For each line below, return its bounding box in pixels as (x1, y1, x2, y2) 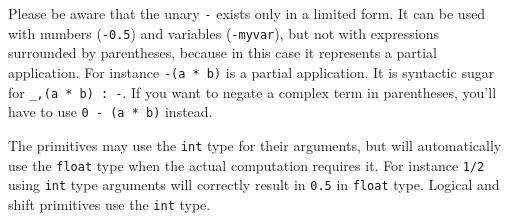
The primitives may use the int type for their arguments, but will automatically (8, 134, 502, 155)
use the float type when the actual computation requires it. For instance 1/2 (8, 154, 485, 175)
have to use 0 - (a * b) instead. (8, 101, 213, 122)
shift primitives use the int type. (8, 193, 211, 214)
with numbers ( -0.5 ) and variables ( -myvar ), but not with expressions (8, 22, 440, 43)
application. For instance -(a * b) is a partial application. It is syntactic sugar (8, 61, 495, 82)
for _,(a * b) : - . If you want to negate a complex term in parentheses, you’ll (8, 81, 497, 102)
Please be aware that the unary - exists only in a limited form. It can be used (8, 3, 486, 23)
